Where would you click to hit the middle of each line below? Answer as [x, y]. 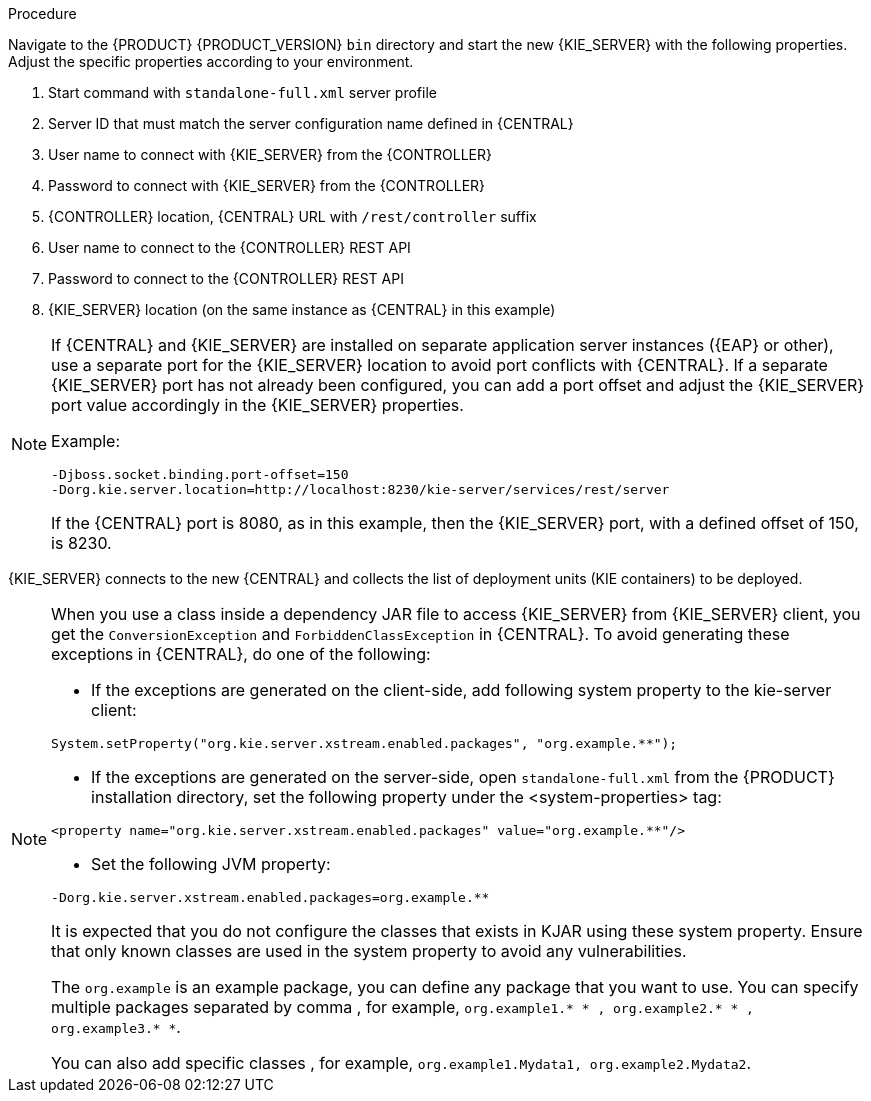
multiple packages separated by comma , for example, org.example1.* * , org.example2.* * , [402, 1007]
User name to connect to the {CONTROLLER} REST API [229, 247]
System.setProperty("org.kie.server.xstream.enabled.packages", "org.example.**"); [364, 743]
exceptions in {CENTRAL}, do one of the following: [241, 654]
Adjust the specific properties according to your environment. [211, 61]
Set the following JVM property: [211, 864]
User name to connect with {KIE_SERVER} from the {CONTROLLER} [270, 154]
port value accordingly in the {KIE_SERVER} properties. [257, 405]
